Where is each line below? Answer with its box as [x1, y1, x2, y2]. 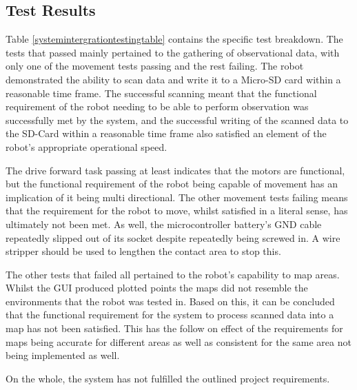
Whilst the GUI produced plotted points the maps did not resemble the [6, 280, 308, 295]
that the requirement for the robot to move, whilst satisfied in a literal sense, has [6, 203, 348, 218]
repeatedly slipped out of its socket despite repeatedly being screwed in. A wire [6, 230, 340, 245]
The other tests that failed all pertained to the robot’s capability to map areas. [6, 267, 340, 281]
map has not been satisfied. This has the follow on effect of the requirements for [6, 321, 343, 336]
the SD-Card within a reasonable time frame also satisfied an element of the [6, 126, 327, 141]
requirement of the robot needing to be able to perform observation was [6, 99, 309, 114]
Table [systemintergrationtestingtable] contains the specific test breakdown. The [6, 32, 343, 46]
